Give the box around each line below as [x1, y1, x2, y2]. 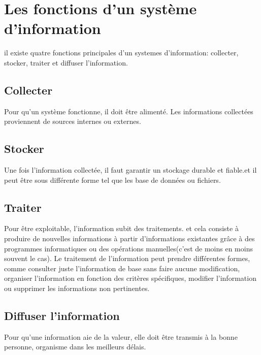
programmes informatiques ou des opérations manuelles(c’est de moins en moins [4, 243, 253, 253]
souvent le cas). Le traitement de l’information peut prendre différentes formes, [4, 253, 250, 264]
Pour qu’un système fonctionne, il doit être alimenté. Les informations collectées [4, 106, 253, 116]
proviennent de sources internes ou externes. [4, 116, 141, 126]
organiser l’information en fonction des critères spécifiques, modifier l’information [4, 273, 256, 283]
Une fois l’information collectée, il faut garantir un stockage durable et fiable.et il [4, 165, 257, 175]
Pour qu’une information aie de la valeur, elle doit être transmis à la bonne [4, 331, 238, 342]
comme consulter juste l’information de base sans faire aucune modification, [4, 263, 240, 273]
